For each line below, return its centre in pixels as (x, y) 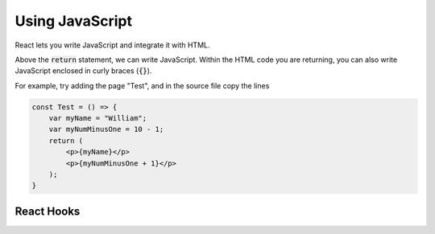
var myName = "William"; (98, 118)
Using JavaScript (74, 21)
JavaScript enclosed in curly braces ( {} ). (83, 71)
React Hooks (48, 211)
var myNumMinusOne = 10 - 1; (106, 129)
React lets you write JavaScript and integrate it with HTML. (112, 45)
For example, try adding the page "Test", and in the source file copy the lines (142, 85)
